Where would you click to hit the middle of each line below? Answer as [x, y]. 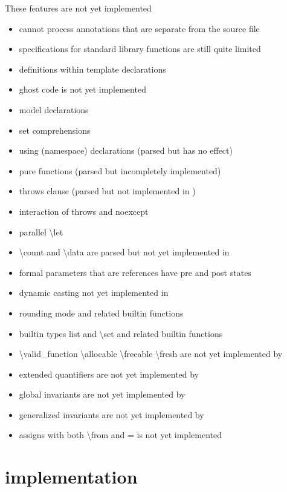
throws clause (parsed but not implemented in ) [107, 191]
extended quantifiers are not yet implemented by [109, 374]
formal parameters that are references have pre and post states [135, 272]
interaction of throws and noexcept [84, 211]
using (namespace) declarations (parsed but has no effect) [126, 150]
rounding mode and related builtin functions [101, 313]
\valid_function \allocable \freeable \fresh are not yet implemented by [151, 354]
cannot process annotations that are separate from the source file [139, 28]
